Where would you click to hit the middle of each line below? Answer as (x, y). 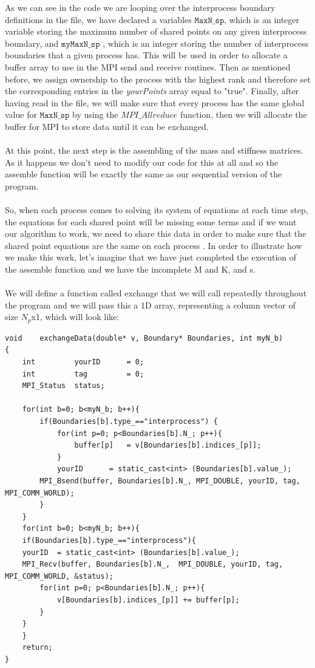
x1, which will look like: (75, 317)
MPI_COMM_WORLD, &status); (59, 576)
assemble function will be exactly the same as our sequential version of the (144, 174)
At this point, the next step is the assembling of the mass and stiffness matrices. (154, 150)
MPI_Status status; (63, 386)
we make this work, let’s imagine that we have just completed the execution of (151, 257)
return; (37, 648)
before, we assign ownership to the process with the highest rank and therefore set (158, 79)
